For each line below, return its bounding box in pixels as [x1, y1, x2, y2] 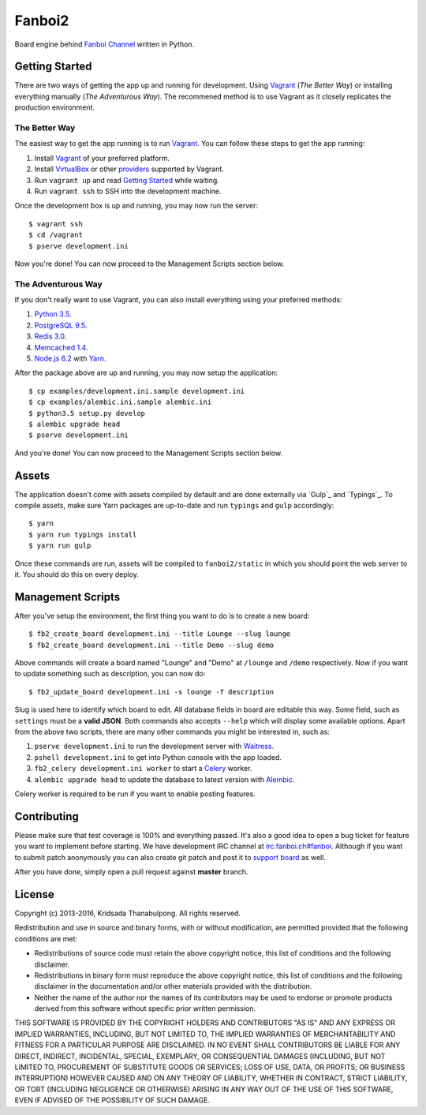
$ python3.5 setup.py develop [28, 409, 146, 417]
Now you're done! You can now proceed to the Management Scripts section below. [14, 259, 285, 268]
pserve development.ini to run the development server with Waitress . [34, 742, 275, 751]
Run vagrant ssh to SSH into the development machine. [34, 186, 222, 196]
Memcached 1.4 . [34, 342, 88, 352]
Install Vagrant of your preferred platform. [34, 153, 170, 163]
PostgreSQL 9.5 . [34, 320, 88, 330]
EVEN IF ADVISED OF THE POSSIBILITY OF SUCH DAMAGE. [14, 1095, 211, 1105]
